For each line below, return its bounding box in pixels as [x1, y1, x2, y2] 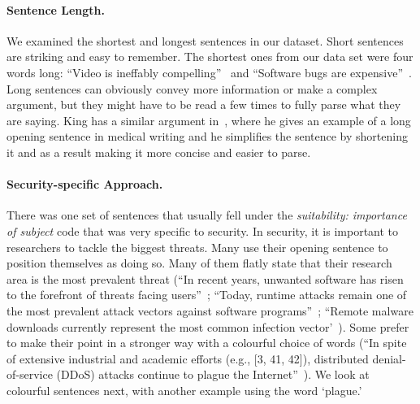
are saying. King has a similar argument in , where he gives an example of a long [6, 111, 411, 128]
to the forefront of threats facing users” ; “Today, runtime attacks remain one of [6, 286, 407, 303]
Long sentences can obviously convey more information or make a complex [6, 80, 378, 97]
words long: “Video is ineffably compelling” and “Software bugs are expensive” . [6, 63, 412, 80]
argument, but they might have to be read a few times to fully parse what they [6, 96, 401, 113]
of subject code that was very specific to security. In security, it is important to [6, 222, 399, 239]
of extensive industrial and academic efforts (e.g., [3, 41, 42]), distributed [6, 350, 369, 367]
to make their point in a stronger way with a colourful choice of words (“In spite [6, 334, 407, 351]
